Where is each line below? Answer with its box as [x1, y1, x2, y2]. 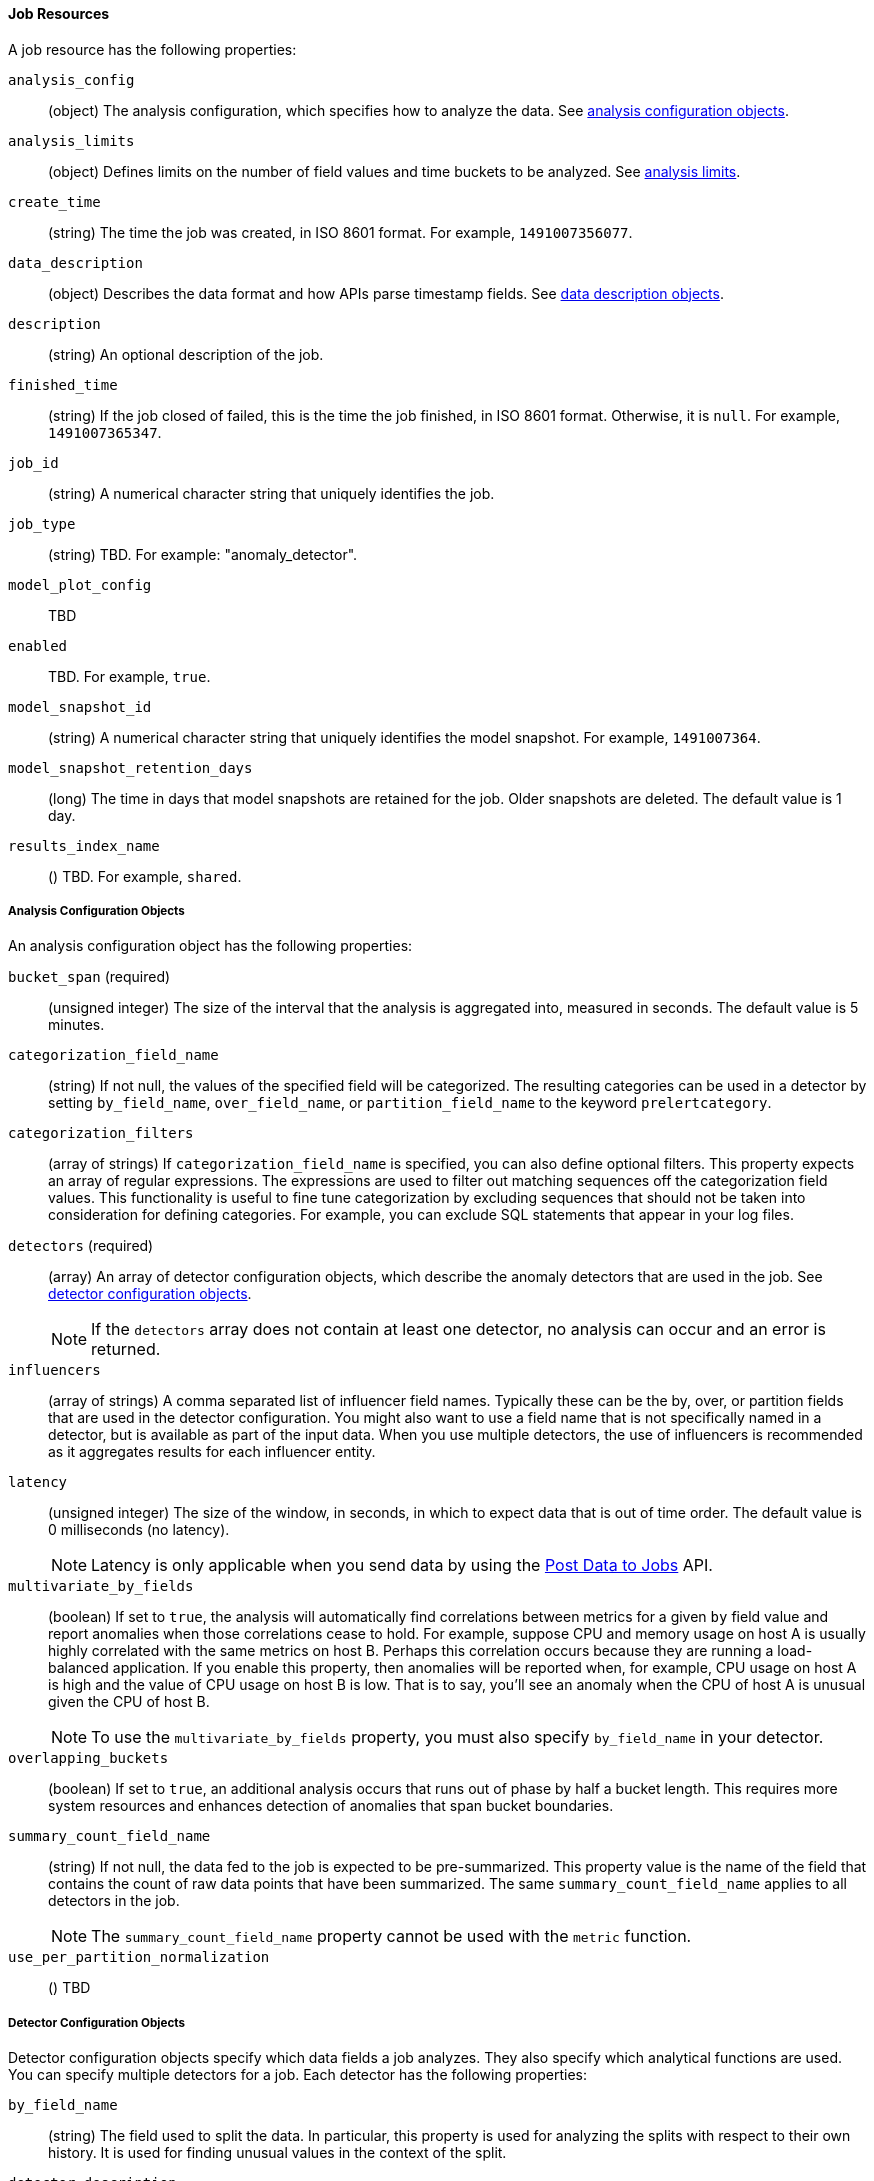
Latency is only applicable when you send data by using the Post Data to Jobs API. [91, 1555, 713, 1576]
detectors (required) [8, 1237, 154, 1255]
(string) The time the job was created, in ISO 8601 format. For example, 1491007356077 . [48, 223, 633, 241]
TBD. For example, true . [48, 667, 211, 685]
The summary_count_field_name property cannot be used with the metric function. [91, 1926, 692, 1947]
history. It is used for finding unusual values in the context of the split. [48, 2144, 507, 2162]
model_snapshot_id [8, 698, 152, 715]
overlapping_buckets [8, 1750, 169, 1767]
